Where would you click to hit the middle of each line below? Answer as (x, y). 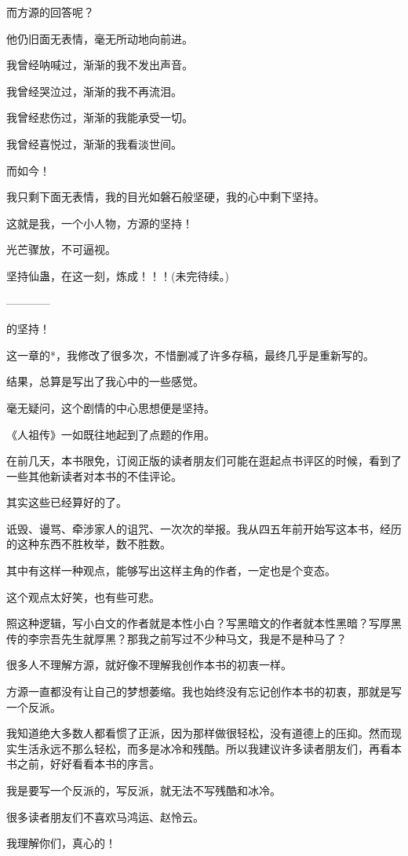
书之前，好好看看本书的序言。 (83, 764)
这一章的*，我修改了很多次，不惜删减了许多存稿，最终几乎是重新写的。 (190, 355)
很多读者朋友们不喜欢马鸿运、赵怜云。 (105, 816)
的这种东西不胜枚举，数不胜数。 (89, 544)
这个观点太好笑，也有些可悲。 (83, 596)
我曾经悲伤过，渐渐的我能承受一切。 (100, 117)
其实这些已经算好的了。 (67, 502)
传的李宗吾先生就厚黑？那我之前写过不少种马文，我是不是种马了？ (177, 638)
